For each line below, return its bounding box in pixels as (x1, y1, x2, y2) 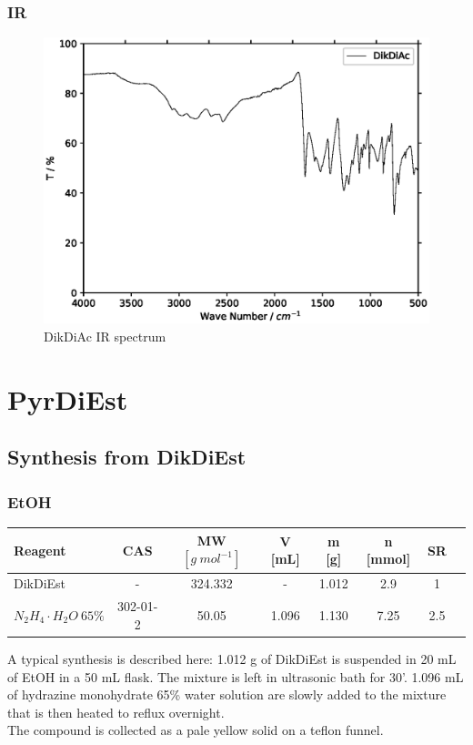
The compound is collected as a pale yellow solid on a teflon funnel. (7, 720, 384, 740)
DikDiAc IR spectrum (44, 327, 166, 346)
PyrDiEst (7, 380, 128, 417)
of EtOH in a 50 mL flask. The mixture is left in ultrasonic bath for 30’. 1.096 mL (7, 667, 464, 686)
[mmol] (366, 549, 411, 568)
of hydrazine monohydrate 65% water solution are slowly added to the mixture (7, 685, 447, 704)
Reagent (14, 540, 66, 559)
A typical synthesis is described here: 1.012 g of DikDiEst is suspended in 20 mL (7, 648, 457, 668)
